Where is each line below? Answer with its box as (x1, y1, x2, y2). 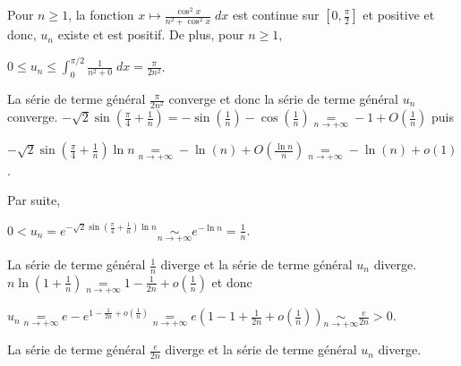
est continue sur (232, 5, 320, 23)
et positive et (363, 5, 435, 23)
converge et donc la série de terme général (168, 89, 398, 108)
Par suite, (7, 191, 61, 209)
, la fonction (68, 5, 134, 23)
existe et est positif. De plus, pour (57, 25, 244, 44)
